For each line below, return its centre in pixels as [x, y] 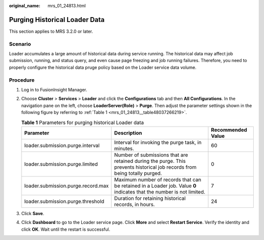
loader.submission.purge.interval [62, 145]
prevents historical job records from [155, 167]
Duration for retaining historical [150, 198]
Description [128, 133]
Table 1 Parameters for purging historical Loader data [83, 122]
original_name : [25, 6]
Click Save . [33, 213]
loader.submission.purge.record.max [66, 186]
